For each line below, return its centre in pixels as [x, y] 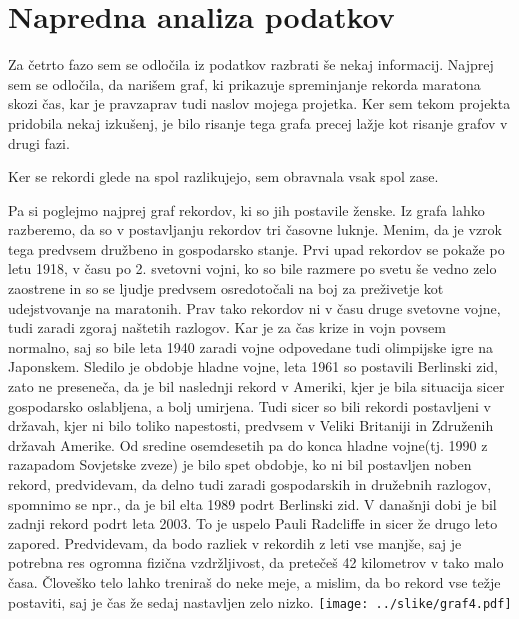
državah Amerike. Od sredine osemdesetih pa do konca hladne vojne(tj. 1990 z [248, 444]
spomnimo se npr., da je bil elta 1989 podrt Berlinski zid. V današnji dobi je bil [252, 503]
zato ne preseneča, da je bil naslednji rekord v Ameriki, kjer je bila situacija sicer [256, 386]
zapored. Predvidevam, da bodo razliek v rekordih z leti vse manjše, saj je [235, 542]
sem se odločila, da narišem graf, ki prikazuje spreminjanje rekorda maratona [244, 83]
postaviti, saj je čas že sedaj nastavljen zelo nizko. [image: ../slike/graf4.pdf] [260, 601]
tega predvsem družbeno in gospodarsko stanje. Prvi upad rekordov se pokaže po [256, 248]
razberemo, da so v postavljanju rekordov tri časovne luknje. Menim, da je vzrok [255, 229]
